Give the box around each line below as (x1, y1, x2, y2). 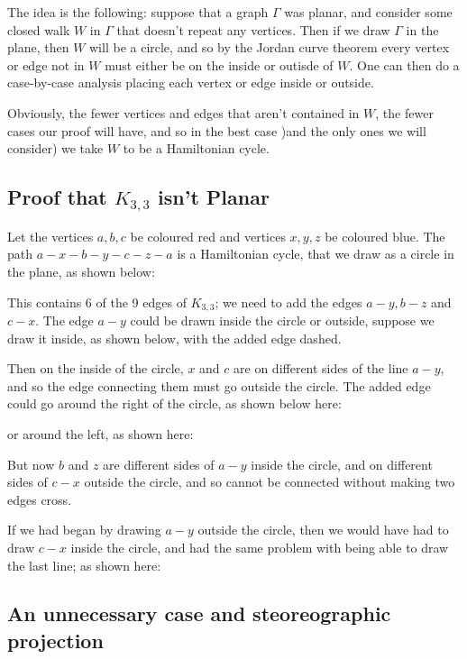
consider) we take (7, 139, 104, 158)
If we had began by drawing (7, 520, 161, 539)
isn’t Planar (158, 183, 270, 211)
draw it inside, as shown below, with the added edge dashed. (7, 328, 342, 347)
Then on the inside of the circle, (7, 359, 184, 378)
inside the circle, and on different (251, 454, 433, 473)
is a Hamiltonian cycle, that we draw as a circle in (177, 244, 454, 263)
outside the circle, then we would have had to (197, 520, 449, 539)
